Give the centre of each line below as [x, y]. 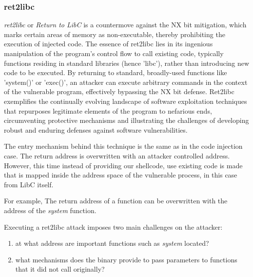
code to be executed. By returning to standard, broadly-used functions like [116, 72]
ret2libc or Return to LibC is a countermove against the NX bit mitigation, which [125, 25]
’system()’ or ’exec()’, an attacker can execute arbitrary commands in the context [126, 82]
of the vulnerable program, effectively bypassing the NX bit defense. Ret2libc [119, 91]
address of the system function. [50, 210]
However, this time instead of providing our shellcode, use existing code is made [123, 165]
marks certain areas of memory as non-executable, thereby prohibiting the [115, 34]
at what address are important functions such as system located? [112, 243]
